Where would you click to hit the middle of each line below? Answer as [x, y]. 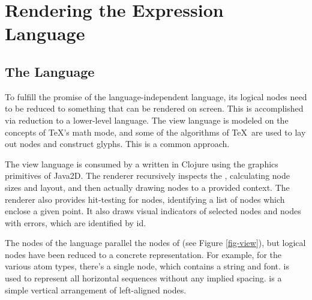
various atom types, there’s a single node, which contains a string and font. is [147, 266]
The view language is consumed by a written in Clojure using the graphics [142, 163]
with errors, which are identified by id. [76, 222]
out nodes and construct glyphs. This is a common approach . [117, 144]
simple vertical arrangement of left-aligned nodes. [96, 289]
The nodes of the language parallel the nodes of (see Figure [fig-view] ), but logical [155, 243]
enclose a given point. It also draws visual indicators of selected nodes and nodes [153, 211]
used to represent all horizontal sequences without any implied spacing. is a [143, 278]
